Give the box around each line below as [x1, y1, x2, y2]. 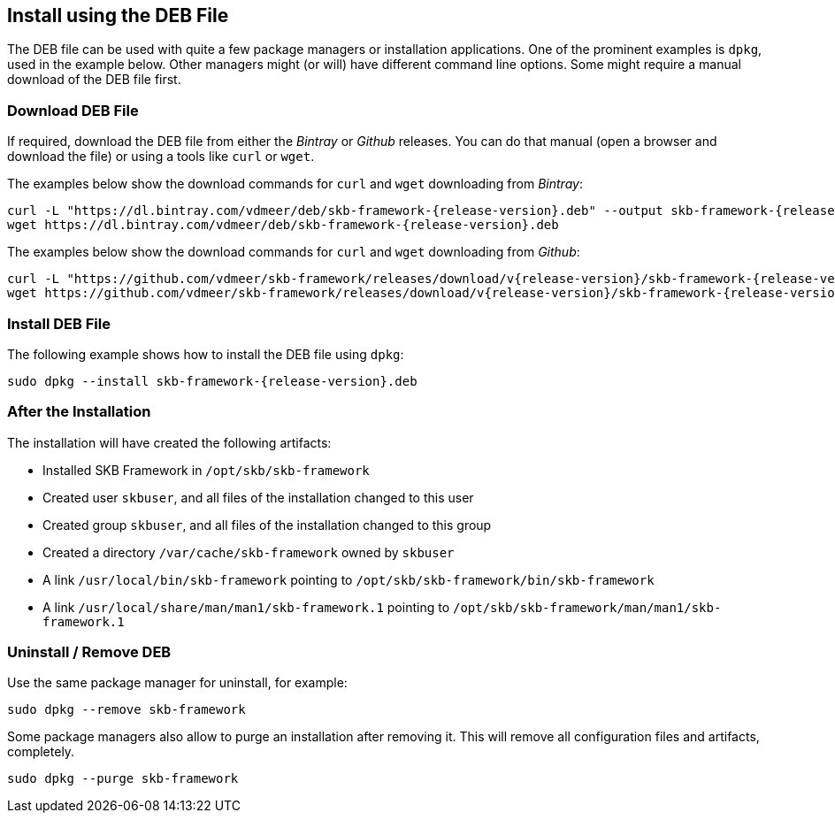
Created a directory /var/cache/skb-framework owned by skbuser [42, 544, 455, 560]
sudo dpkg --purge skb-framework [7, 771, 239, 786]
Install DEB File [7, 314, 111, 333]
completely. [7, 744, 75, 760]
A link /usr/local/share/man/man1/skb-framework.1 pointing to [42, 599, 450, 615]
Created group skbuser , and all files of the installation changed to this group [42, 517, 492, 533]
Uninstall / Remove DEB [7, 643, 172, 662]
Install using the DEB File [7, 4, 229, 27]
